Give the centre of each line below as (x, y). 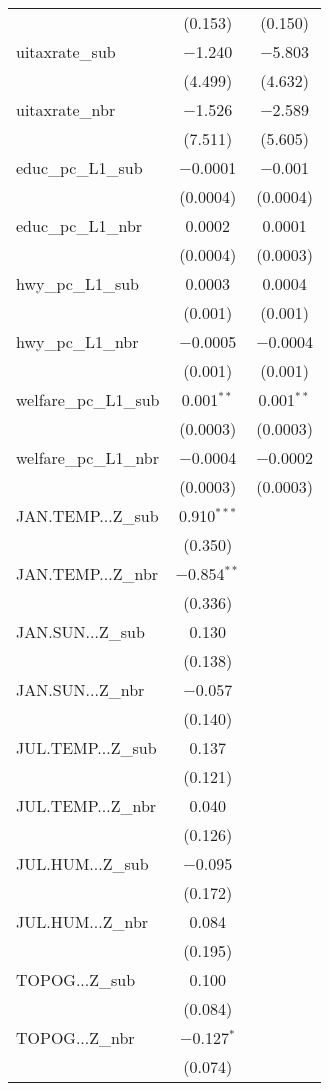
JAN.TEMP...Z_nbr (87, 573)
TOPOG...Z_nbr (75, 1037)
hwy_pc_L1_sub (77, 283)
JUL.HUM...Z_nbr (82, 921)
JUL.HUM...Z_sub (82, 863)
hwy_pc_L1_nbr (77, 341)
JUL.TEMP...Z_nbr (86, 805)
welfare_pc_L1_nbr (87, 457)
